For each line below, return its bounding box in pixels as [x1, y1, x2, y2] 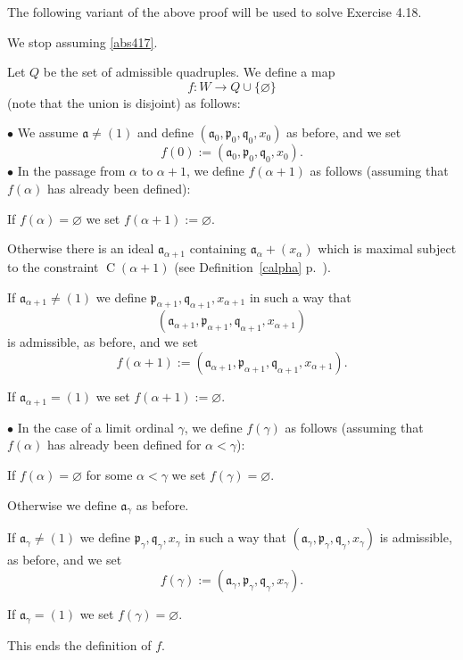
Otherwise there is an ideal [7, 239, 154, 258]
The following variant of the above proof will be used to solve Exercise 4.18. [7, 3, 422, 21]
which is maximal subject [318, 239, 457, 258]
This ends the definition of [7, 635, 152, 654]
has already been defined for [46, 435, 202, 454]
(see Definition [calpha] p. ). [174, 257, 331, 276]
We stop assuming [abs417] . [7, 32, 158, 51]
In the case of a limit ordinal [17, 417, 174, 436]
